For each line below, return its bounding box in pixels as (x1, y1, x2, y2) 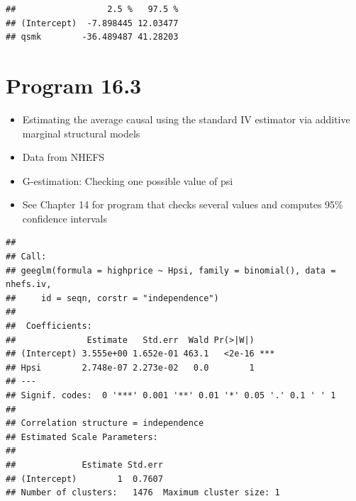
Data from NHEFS (22, 150, 105, 164)
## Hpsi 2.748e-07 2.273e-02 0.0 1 (6, 362, 255, 373)
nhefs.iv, (6, 279, 52, 290)
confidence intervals (22, 210, 107, 225)
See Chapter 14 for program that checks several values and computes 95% (22, 197, 343, 212)
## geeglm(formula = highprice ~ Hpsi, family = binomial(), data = (6, 265, 336, 276)
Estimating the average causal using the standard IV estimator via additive (22, 111, 350, 126)
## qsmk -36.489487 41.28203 (6, 32, 179, 43)
